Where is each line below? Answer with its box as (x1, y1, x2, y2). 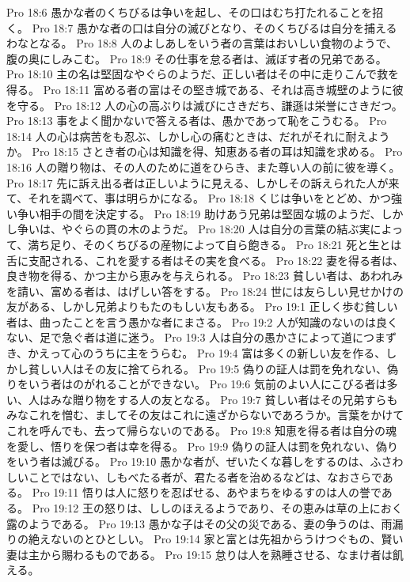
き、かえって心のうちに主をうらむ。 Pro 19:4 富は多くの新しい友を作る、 (6, 345, 386, 361)
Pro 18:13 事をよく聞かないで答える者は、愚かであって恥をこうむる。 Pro (6, 112, 387, 129)
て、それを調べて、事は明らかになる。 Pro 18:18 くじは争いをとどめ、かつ (6, 190, 391, 206)
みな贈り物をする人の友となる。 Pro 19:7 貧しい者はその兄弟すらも (50, 391, 398, 407)
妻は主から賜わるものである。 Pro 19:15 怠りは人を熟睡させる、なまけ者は (6, 546, 393, 562)
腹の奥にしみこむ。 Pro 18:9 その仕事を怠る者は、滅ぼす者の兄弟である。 (6, 50, 387, 66)
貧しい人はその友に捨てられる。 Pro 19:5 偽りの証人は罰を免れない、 (28, 360, 387, 376)
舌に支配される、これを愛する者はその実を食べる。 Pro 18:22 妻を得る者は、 (6, 251, 404, 268)
